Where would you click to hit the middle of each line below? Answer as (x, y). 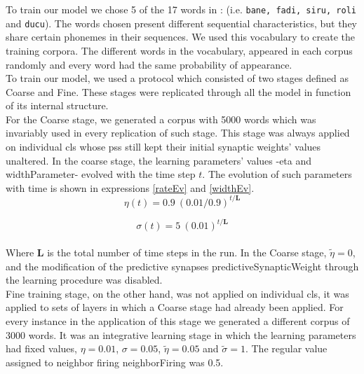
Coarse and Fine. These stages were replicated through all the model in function (178, 91)
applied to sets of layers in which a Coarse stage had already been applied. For (175, 307)
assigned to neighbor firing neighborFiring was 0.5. (115, 362)
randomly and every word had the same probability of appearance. (149, 64)
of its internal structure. (57, 105)
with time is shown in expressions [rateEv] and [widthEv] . (130, 187)
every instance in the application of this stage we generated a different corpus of (178, 321)
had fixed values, (41, 348)
